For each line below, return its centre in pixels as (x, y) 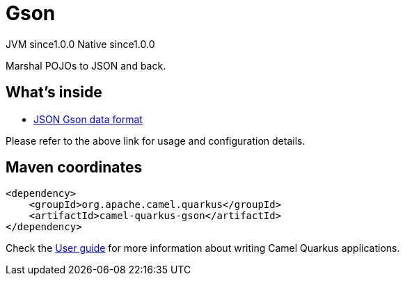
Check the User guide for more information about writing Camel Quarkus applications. (203, 248)
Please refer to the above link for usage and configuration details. (156, 140)
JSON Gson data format (88, 119)
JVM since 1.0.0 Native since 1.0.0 (80, 44)
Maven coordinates (74, 168)
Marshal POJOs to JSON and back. (86, 65)
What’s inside (54, 93)
